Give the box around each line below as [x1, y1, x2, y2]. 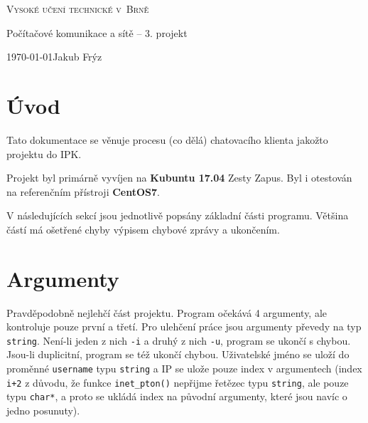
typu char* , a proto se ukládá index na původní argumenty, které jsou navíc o [6, 389, 347, 404]
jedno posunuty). [6, 403, 80, 417]
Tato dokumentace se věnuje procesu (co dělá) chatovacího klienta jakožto [6, 132, 328, 147]
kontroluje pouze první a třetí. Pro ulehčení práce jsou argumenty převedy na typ [6, 319, 362, 334]
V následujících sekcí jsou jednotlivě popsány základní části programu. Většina [6, 208, 349, 223]
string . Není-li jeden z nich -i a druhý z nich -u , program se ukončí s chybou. [6, 333, 351, 348]
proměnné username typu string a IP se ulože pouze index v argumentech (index [6, 361, 362, 376]
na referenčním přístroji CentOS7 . [6, 184, 160, 199]
